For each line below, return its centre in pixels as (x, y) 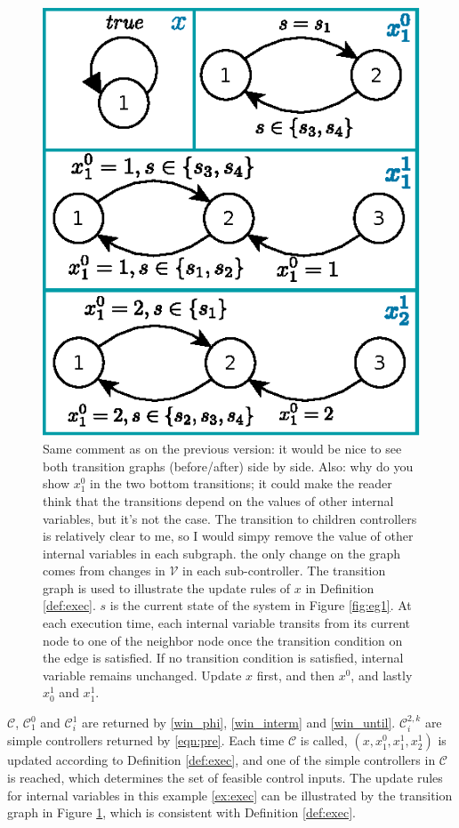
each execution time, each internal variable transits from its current (227, 623)
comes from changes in (104, 571)
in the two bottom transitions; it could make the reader (241, 483)
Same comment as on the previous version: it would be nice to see (222, 449)
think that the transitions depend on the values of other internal (218, 500)
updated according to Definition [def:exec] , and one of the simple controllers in (221, 760)
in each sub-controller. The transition (284, 571)
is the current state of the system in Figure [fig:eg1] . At (261, 605)
